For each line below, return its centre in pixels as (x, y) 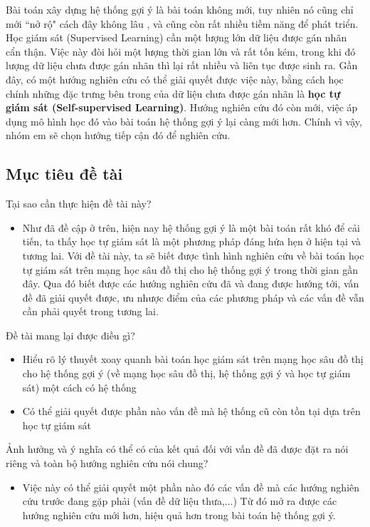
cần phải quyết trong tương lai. (90, 311)
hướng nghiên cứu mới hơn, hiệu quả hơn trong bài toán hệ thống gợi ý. (179, 515)
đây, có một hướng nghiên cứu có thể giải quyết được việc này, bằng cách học (175, 79)
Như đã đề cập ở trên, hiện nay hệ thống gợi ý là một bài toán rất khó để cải (191, 227)
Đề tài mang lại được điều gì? (70, 335)
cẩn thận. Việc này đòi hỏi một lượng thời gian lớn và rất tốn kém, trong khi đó (181, 51)
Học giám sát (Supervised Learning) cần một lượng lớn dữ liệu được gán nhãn (176, 37)
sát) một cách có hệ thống (79, 387)
